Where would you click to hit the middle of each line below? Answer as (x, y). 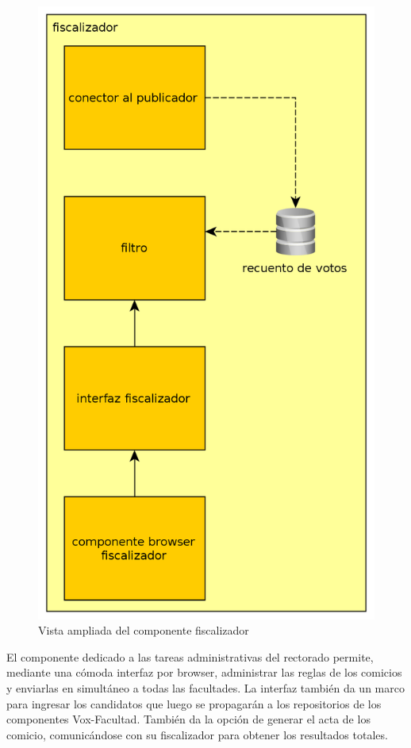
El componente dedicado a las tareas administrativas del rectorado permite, (190, 656)
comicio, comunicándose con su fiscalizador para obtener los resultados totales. (197, 734)
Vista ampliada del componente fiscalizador (144, 630)
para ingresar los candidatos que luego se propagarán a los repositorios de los (194, 703)
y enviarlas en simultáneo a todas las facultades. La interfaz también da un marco (205, 687)
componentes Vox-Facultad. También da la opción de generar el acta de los (188, 719)
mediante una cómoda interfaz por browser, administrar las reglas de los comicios (204, 672)
